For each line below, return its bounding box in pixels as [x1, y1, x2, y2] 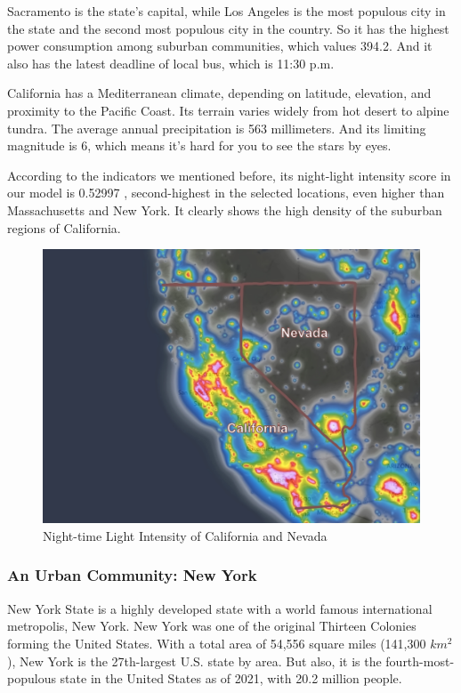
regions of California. [7, 218, 121, 237]
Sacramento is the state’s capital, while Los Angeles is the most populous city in [7, 2, 446, 20]
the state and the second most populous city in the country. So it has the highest [7, 19, 449, 37]
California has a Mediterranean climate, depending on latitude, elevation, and [7, 84, 432, 102]
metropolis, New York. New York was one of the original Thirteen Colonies [7, 616, 417, 635]
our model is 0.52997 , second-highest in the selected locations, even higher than [7, 183, 445, 202]
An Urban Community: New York [7, 564, 257, 586]
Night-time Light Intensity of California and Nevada [43, 526, 328, 544]
